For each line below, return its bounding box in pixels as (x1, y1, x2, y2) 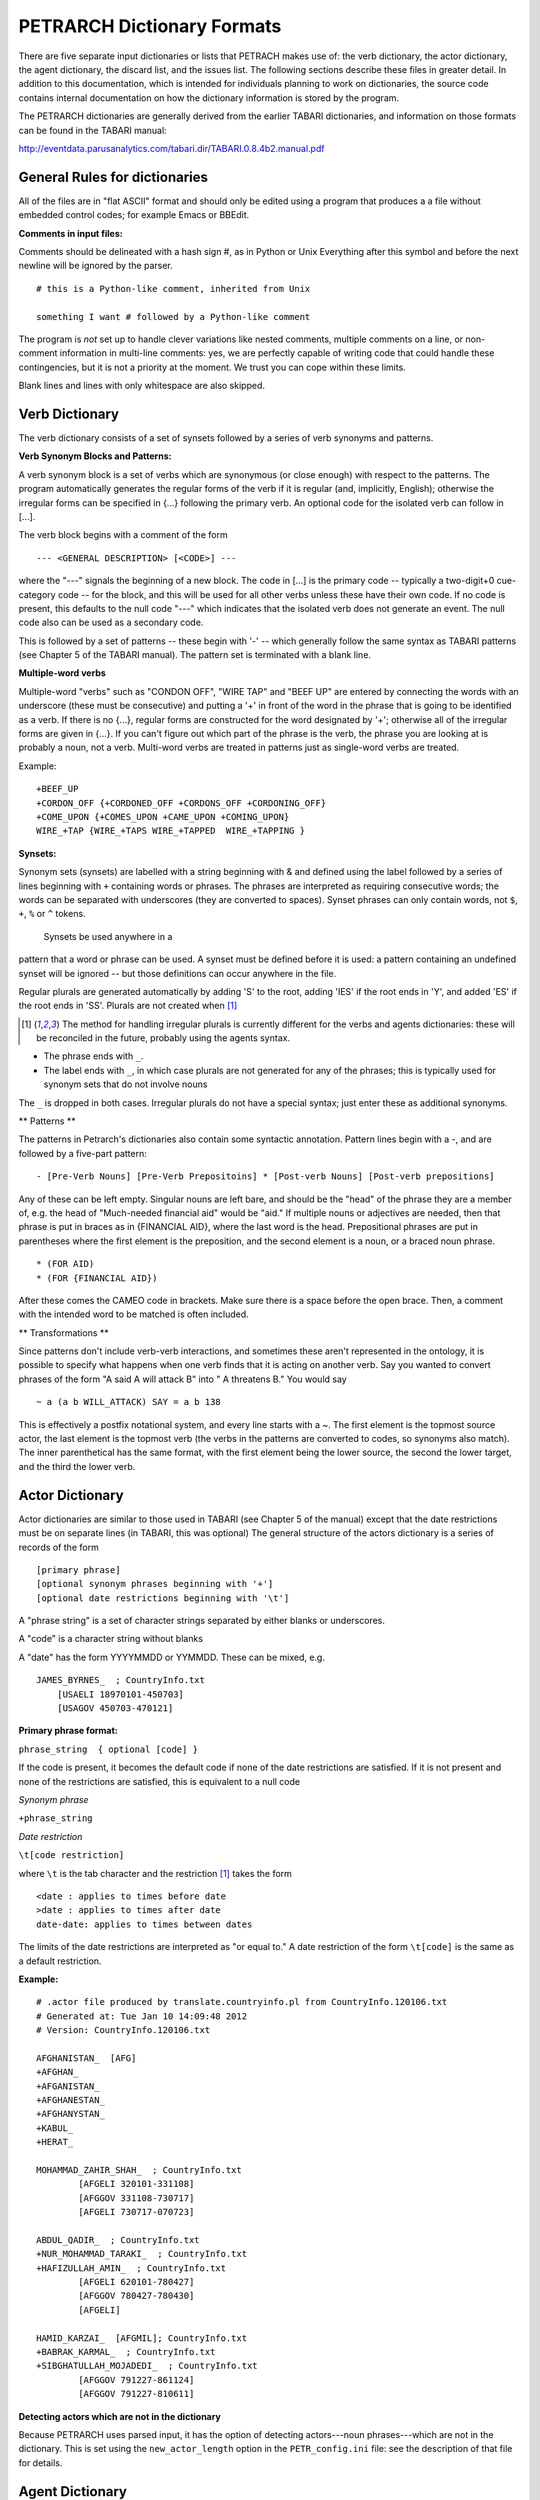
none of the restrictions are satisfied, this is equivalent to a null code (18, 1775, 300, 1787)
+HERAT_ (36, 2136, 74, 2148)
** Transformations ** (18, 1326, 109, 1339)
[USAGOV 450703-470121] (56, 1703, 174, 1714)
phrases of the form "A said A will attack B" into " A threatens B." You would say (18, 1373, 347, 1385)
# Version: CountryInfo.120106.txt (36, 2025, 211, 2036)
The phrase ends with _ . (43, 1050, 144, 1062)
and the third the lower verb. (18, 1460, 136, 1472)
